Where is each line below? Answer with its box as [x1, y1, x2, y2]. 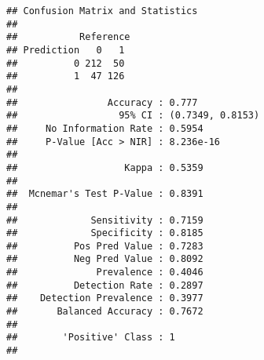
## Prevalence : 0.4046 [6, 267, 203, 278]
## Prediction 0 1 [6, 44, 125, 56]
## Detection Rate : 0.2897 [6, 279, 203, 291]
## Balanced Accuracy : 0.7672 [6, 306, 203, 318]
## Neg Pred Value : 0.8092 [6, 253, 203, 265]
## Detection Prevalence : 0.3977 [6, 293, 203, 304]
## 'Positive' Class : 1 [6, 332, 175, 344]
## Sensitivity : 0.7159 [6, 214, 203, 226]
